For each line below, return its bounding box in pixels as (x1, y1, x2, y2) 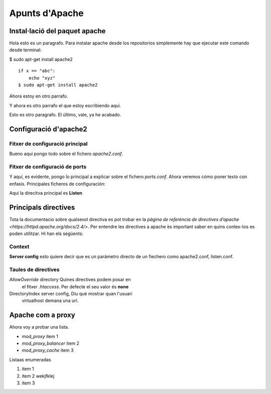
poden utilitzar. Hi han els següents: (9, 230, 84, 237)
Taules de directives (9, 266, 60, 273)
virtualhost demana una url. (22, 297, 79, 304)
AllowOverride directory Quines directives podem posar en (9, 277, 131, 283)
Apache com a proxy (9, 311, 75, 320)
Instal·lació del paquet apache (9, 27, 106, 35)
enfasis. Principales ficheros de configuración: (9, 181, 106, 187)
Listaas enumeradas (9, 356, 51, 362)
